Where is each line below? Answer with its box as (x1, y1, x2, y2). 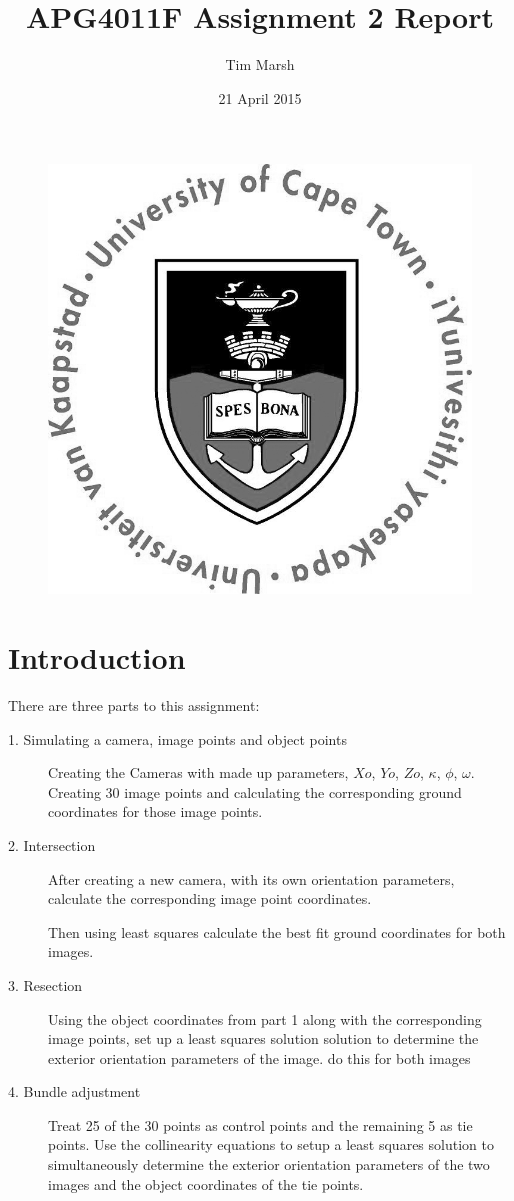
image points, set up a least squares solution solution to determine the (48, 1028, 479, 1049)
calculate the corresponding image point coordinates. (48, 888, 372, 909)
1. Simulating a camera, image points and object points (8, 728, 347, 749)
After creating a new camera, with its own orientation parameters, (48, 868, 455, 889)
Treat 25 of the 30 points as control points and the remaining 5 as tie (48, 1114, 473, 1135)
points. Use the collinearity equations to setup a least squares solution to (48, 1134, 494, 1155)
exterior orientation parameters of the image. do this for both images (48, 1047, 471, 1068)
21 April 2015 (218, 87, 302, 108)
